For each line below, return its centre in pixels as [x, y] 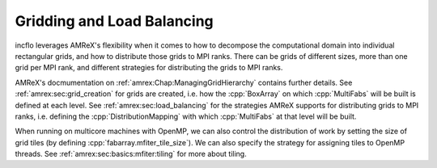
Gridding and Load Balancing [114, 21]
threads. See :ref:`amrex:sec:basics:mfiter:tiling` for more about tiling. [131, 154]
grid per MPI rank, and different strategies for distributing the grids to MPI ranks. [149, 68]
